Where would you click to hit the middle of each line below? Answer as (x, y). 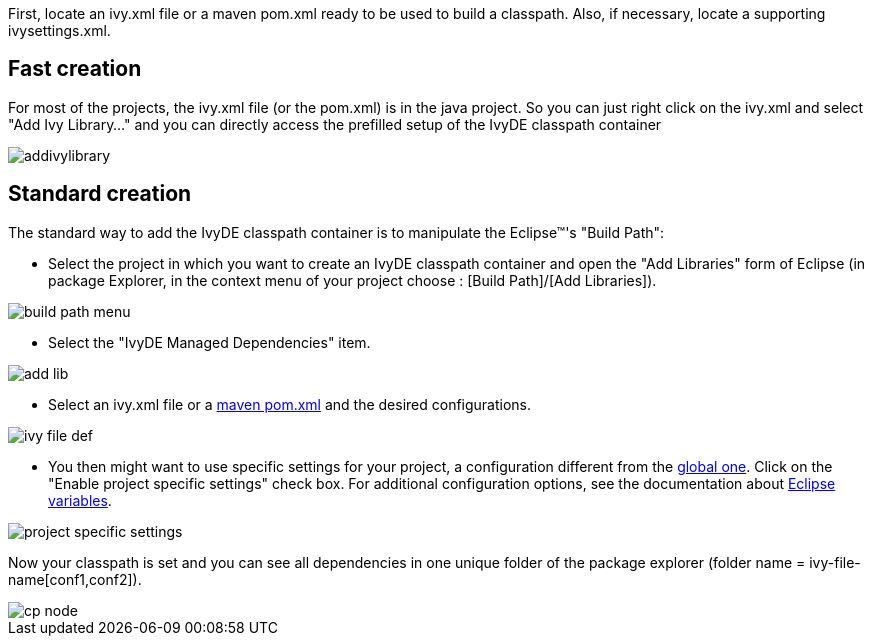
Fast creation (75, 69)
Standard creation (100, 194)
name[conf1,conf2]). (75, 579)
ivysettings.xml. (59, 30)
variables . (80, 500)
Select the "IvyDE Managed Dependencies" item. (209, 342)
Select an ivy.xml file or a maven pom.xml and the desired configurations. (290, 404)
